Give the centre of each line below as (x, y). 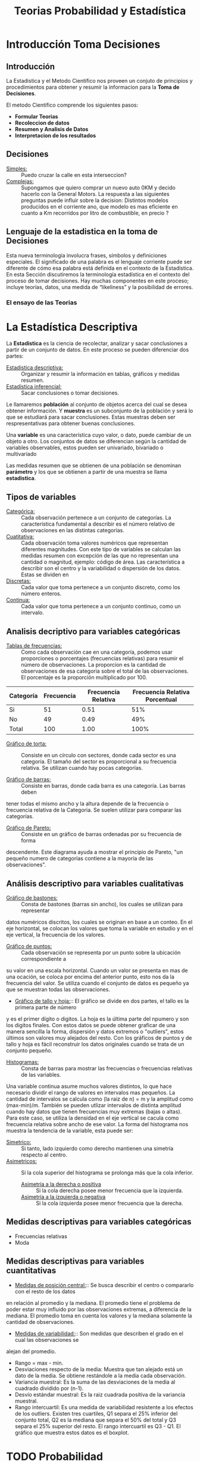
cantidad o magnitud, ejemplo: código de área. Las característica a (103, 562)
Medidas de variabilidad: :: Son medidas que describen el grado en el (99, 1333)
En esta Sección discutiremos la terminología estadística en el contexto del (98, 274)
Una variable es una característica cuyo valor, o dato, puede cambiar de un (99, 435)
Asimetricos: (22, 1161)
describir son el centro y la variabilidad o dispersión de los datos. (101, 568)
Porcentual (161, 700)
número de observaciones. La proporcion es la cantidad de (93, 665)
